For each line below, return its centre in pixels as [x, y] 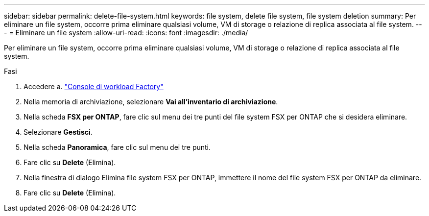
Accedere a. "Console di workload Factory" [94, 86]
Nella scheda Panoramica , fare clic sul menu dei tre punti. [117, 147]
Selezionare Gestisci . [58, 132]
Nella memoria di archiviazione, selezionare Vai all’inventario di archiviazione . [151, 102]
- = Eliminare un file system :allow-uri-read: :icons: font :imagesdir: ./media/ [126, 33]
